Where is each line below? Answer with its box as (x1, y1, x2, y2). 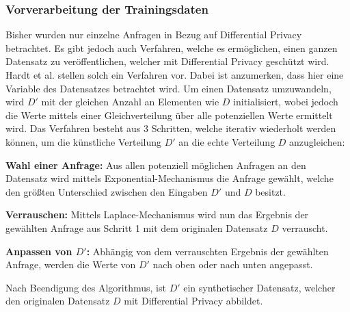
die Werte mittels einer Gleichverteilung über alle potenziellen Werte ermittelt (5, 107, 333, 122)
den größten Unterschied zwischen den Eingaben (5, 184, 208, 198)
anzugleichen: (289, 134, 345, 148)
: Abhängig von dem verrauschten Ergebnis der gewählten (86, 244, 329, 258)
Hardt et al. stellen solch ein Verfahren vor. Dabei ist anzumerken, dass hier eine (5, 68, 344, 81)
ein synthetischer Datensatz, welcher (183, 280, 336, 294)
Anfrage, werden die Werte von (5, 257, 136, 272)
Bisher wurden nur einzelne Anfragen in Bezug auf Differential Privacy (5, 27, 302, 42)
